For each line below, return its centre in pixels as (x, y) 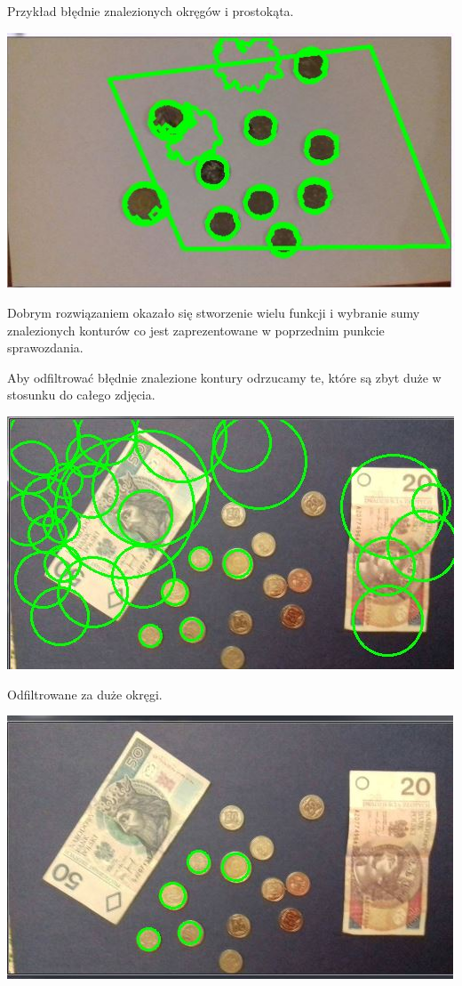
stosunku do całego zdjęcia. (81, 395)
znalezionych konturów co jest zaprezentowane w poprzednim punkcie (196, 330)
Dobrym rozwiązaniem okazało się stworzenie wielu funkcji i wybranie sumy (214, 313)
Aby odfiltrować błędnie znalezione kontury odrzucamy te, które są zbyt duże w (224, 377)
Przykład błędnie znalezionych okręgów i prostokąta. (151, 11)
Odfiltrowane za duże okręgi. (85, 694)
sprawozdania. (45, 348)
